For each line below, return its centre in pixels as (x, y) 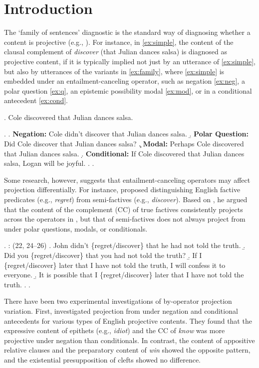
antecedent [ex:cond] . (36, 100)
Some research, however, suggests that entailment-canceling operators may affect (127, 180)
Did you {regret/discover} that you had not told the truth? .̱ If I (103, 255)
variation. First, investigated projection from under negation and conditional (121, 310)
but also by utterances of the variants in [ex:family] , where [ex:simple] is (114, 71)
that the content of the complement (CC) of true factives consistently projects (124, 209)
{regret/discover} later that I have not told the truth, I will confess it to (115, 265)
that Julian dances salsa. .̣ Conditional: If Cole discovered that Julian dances (124, 153)
